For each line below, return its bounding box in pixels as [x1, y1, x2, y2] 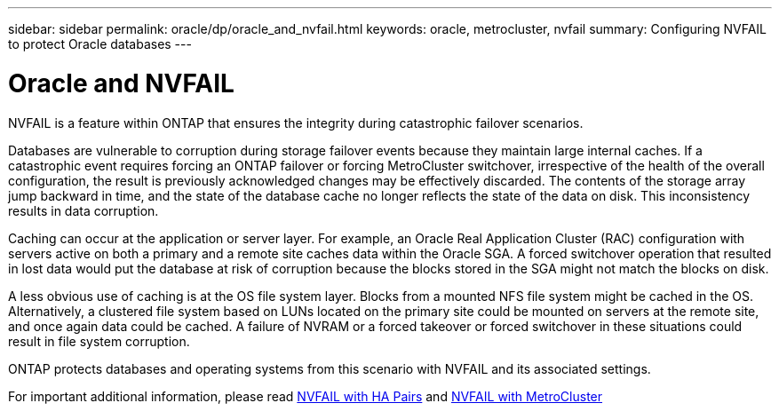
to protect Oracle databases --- [8, 36, 192, 51]
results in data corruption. [8, 202, 159, 218]
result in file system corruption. [8, 333, 190, 349]
